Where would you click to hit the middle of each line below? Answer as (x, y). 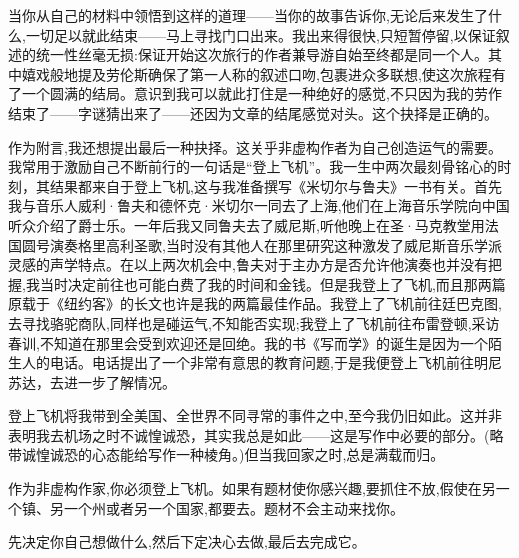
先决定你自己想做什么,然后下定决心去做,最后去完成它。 (187, 541)
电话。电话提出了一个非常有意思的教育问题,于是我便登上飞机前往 (261, 362)
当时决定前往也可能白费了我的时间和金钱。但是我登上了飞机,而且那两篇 (272, 283)
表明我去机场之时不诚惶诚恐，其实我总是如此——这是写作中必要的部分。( (249, 434)
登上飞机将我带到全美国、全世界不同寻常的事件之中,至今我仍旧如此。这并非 (255, 415)
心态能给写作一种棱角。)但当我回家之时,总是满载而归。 (268, 454)
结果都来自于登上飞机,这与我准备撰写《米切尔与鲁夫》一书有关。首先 (275, 185)
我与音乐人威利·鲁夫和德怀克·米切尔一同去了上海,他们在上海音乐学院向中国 (259, 205)
